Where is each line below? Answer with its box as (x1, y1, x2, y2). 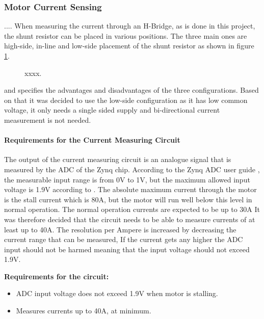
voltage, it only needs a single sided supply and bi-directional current (4, 104, 220, 115)
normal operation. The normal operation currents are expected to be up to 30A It (4, 204, 260, 215)
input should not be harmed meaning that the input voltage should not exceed (4, 244, 250, 254)
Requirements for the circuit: (4, 271, 109, 281)
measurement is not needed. (4, 114, 91, 125)
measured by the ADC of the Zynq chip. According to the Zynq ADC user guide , (4, 164, 260, 174)
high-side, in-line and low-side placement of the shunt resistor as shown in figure (4, 40, 254, 51)
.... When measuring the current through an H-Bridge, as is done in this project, (4, 20, 255, 31)
